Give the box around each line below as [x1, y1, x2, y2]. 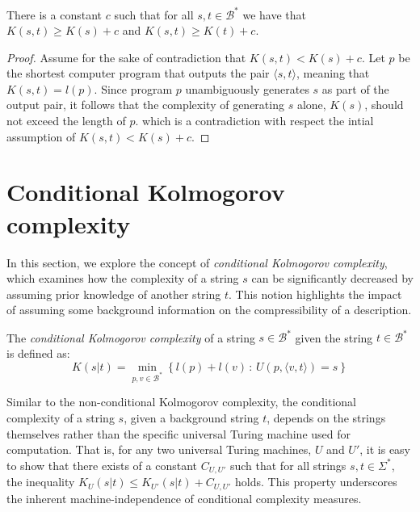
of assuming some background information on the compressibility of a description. [6, 301, 412, 318]
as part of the [321, 80, 389, 97]
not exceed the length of [6, 112, 126, 129]
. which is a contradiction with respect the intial [135, 112, 374, 129]
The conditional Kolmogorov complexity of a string [6, 329, 255, 346]
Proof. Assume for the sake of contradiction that [6, 48, 246, 65]
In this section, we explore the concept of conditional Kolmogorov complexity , [6, 254, 388, 271]
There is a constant [6, 6, 103, 23]
